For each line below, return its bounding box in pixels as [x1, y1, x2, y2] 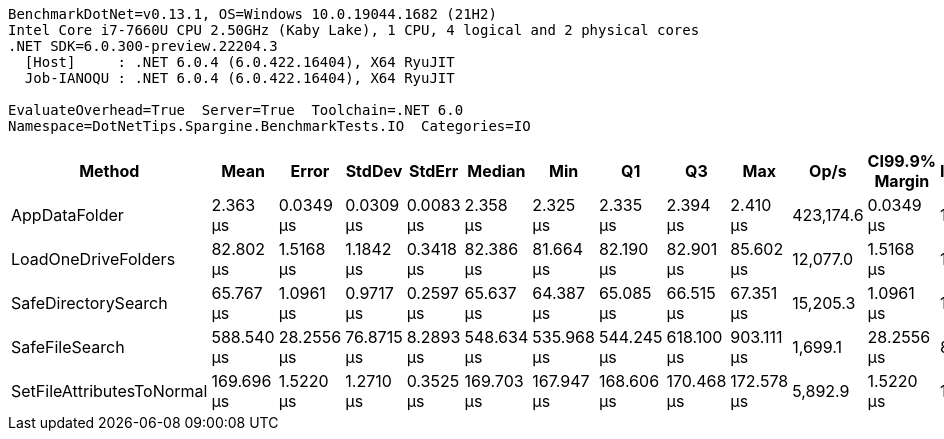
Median [467, 161, 526, 181]
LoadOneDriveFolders [11, 249, 176, 269]
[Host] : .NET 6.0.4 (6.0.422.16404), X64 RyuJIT [24, 54, 455, 70]
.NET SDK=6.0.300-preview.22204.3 [8, 38, 278, 54]
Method [79, 161, 140, 181]
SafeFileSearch [11, 337, 125, 357]
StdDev [345, 161, 403, 181]
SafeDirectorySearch [11, 293, 168, 313]
